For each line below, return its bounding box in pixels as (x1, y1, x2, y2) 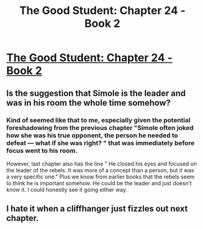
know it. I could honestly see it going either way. (6, 186, 127, 193)
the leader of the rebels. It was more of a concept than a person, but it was (6, 166, 194, 174)
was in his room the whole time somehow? (6, 97, 171, 108)
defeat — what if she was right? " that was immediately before (6, 138, 195, 147)
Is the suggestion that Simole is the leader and (6, 88, 186, 98)
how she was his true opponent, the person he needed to (6, 131, 179, 139)
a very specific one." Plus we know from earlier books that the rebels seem (6, 173, 195, 180)
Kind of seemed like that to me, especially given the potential (6, 116, 191, 124)
